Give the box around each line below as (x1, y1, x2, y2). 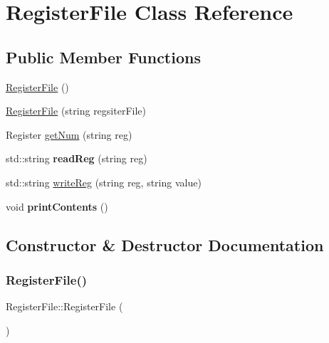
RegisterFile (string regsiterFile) (6, 103, 146, 118)
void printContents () (6, 199, 108, 213)
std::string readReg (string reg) (6, 151, 147, 166)
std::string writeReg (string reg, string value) (6, 174, 202, 189)
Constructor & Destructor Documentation (6, 233, 324, 255)
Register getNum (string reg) (6, 127, 132, 142)
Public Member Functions (6, 46, 201, 68)
